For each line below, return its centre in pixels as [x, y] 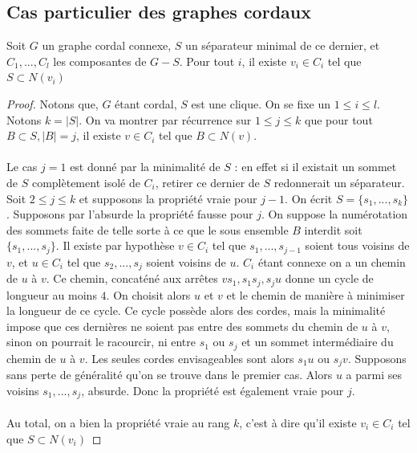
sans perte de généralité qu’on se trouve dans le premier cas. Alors [170, 375]
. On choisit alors [148, 294]
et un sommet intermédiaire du [318, 342]
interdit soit [333, 229]
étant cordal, [146, 103]
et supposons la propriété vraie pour [168, 198]
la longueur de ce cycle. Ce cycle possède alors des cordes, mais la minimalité [196, 310]
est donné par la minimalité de [145, 167]
